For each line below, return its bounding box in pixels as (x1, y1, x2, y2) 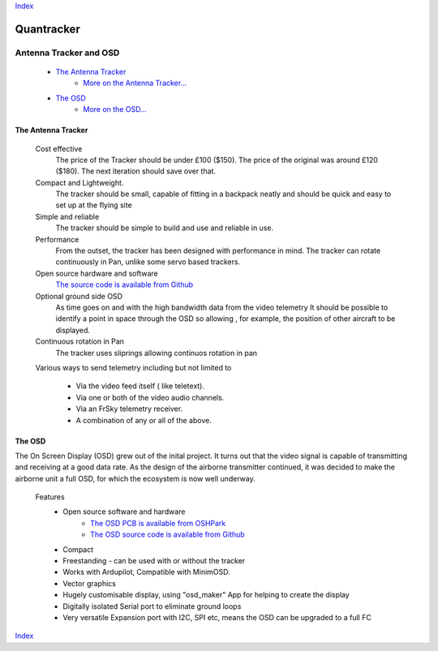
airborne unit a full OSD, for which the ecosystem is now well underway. (15, 473, 255, 483)
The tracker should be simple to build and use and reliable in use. (55, 223, 274, 233)
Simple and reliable (35, 212, 100, 221)
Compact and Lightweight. (35, 178, 124, 187)
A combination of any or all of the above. (75, 415, 213, 425)
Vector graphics (62, 578, 117, 588)
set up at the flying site (55, 200, 133, 210)
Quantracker (15, 22, 80, 36)
